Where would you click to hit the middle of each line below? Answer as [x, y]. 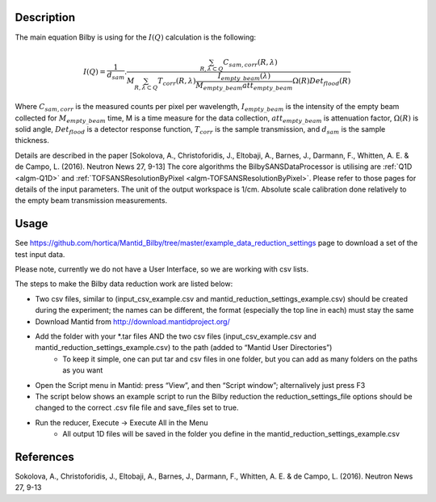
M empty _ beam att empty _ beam [244, 86]
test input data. [40, 254]
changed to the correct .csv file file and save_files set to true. [137, 407]
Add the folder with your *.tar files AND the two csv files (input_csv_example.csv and [176, 336]
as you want [83, 370]
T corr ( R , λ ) [177, 82]
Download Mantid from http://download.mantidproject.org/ [132, 321]
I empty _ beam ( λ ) [244, 77]
